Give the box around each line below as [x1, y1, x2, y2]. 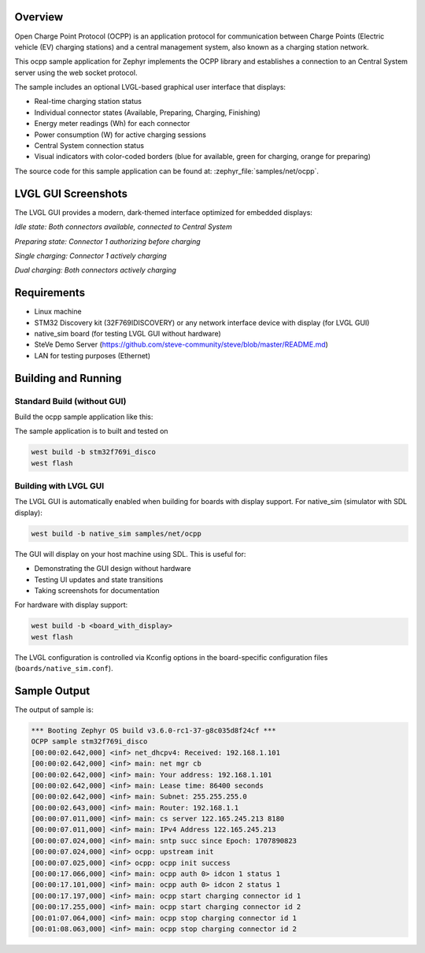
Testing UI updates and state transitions [34, 575, 164, 584]
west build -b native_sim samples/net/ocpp [31, 528, 202, 538]
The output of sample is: [14, 705, 94, 714]
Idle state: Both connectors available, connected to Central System [14, 222, 232, 232]
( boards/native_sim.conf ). [14, 664, 113, 673]
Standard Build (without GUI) [14, 395, 127, 406]
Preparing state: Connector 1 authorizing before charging [14, 236, 201, 246]
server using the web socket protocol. [14, 68, 138, 77]
